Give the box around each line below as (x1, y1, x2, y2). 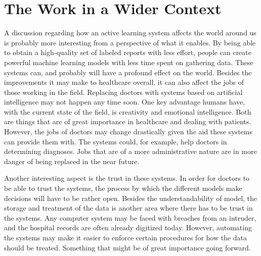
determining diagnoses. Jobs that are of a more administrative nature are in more (4, 146, 257, 157)
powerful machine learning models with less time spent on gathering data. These (4, 57, 253, 67)
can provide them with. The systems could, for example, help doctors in (4, 136, 227, 146)
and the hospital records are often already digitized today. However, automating (4, 222, 252, 233)
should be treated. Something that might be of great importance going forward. (4, 242, 251, 252)
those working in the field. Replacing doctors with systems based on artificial (4, 86, 243, 97)
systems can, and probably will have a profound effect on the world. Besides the (4, 67, 252, 77)
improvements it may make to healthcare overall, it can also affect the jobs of (4, 77, 244, 87)
